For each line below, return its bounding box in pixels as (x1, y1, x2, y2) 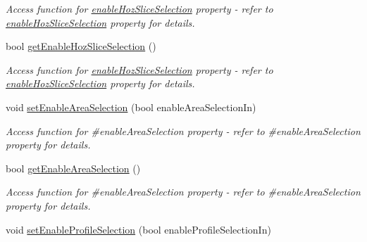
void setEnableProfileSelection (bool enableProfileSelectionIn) (6, 222, 271, 236)
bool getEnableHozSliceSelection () (6, 39, 156, 53)
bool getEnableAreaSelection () (6, 160, 141, 175)
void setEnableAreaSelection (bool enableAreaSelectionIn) (6, 99, 256, 114)
